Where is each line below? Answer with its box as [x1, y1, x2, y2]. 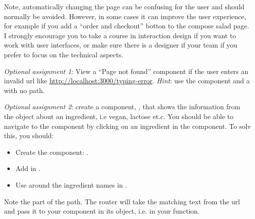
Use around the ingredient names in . [15, 179, 127, 190]
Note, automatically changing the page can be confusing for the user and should [4, 1, 245, 11]
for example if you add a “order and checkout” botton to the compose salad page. [4, 21, 249, 31]
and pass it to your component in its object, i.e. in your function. [4, 206, 200, 216]
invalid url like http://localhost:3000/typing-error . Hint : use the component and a [4, 75, 250, 86]
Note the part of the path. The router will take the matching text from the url [4, 196, 240, 206]
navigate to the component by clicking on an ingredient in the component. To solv [4, 121, 251, 131]
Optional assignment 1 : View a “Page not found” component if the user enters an [4, 66, 249, 76]
